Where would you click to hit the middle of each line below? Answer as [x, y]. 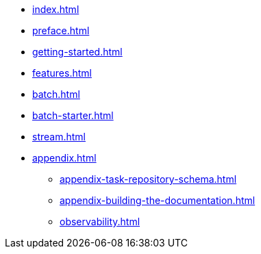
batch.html [56, 94]
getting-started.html [77, 52]
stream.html [59, 137]
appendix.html [64, 158]
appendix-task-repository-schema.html [148, 179]
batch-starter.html [73, 115]
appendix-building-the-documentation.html [158, 200]
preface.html [61, 30]
